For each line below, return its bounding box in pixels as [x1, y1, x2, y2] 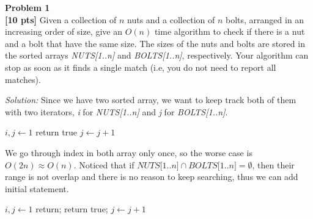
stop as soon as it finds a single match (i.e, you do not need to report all [5, 60, 276, 73]
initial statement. [5, 182, 69, 195]
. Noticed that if [73, 158, 134, 171]
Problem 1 [5, 1, 50, 13]
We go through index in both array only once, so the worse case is [5, 146, 252, 159]
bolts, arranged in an [225, 13, 304, 26]
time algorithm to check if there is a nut [154, 25, 305, 38]
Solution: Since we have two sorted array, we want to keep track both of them [5, 93, 296, 106]
